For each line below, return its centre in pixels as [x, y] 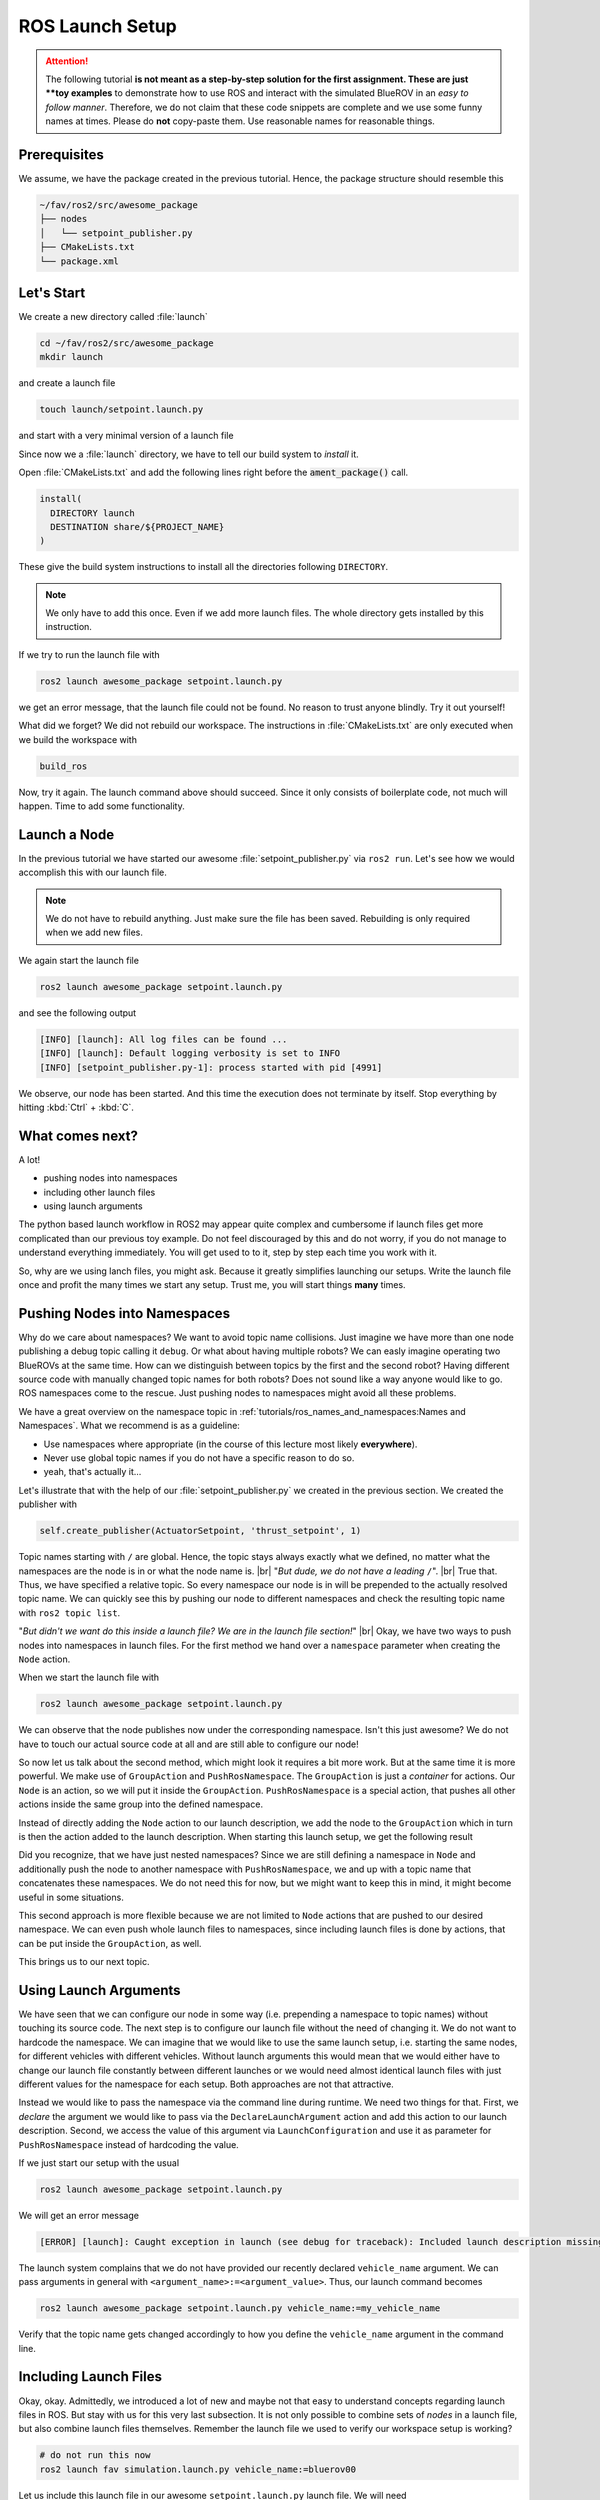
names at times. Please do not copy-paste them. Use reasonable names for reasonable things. [240, 121]
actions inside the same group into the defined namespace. [141, 1804]
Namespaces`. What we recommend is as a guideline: [129, 1426]
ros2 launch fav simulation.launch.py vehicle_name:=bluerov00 [198, 2469]
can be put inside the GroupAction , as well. [110, 1943]
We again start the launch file [79, 960]
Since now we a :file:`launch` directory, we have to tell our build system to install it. [188, 454]
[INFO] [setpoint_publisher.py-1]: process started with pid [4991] [211, 1067]
